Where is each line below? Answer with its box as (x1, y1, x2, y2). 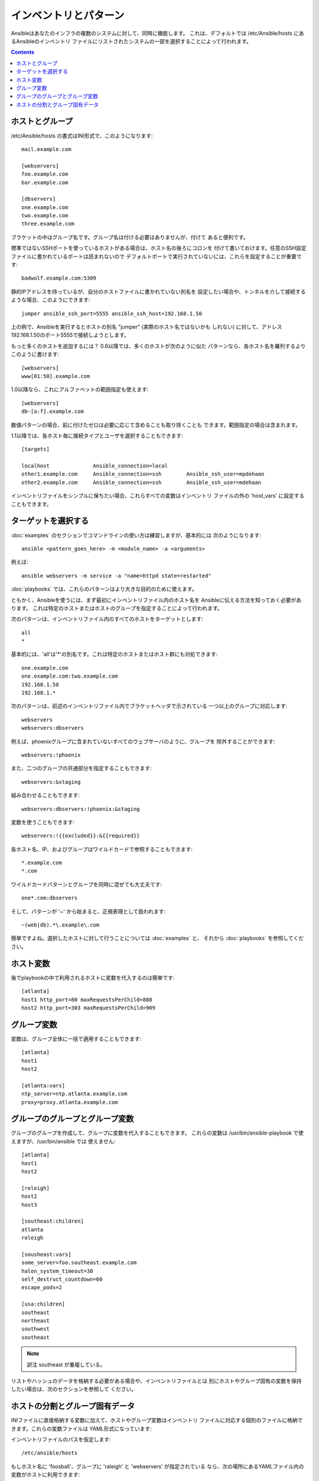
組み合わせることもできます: (11, 791, 80, 799)
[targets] (21, 446, 50, 453)
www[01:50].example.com (21, 373, 90, 379)
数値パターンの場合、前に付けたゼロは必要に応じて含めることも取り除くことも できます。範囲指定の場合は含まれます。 (11, 421, 301, 428)
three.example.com (21, 220, 75, 227)
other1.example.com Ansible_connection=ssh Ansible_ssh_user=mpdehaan (21, 471, 265, 477)
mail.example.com (21, 146, 71, 152)
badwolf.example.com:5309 (21, 275, 97, 281)
